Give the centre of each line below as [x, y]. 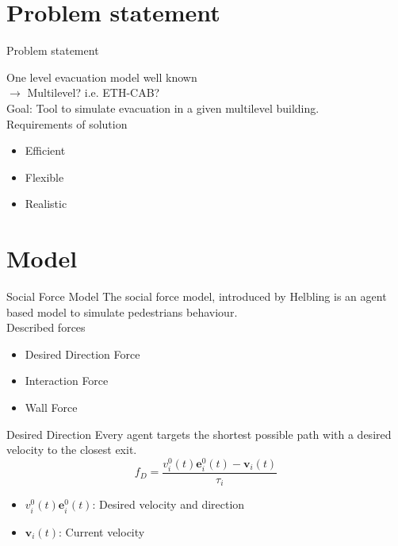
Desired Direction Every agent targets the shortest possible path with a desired [199, 434]
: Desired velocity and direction [168, 504]
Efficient [45, 150]
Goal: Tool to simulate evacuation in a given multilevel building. [163, 108]
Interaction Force [67, 381]
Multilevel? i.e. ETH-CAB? [94, 92]
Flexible [44, 177]
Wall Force [51, 407]
